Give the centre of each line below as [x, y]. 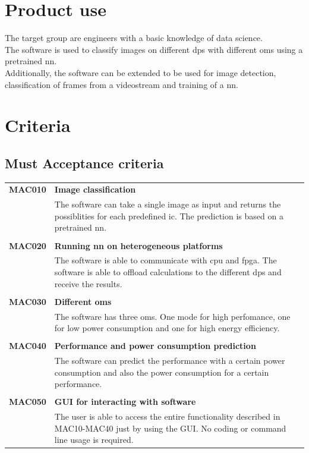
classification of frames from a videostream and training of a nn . [122, 84]
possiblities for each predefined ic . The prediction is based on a [169, 216]
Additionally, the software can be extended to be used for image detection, [141, 72]
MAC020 [28, 245]
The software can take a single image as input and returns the [168, 204]
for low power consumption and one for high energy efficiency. [167, 328]
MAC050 [28, 402]
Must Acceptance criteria [84, 163]
